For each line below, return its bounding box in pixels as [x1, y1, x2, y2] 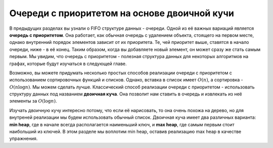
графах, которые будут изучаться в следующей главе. [9, 61, 127, 67]
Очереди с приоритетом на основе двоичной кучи [9, 8, 235, 19]
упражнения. [9, 135, 38, 141]
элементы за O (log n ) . [9, 98, 57, 104]
